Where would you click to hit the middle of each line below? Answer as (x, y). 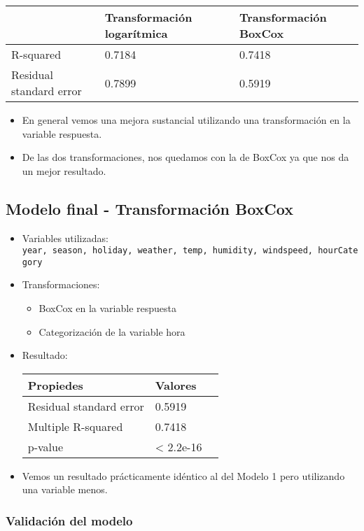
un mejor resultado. (64, 170)
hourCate (338, 251)
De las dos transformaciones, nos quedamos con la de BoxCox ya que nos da (185, 157)
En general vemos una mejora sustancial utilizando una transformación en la (186, 120)
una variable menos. (65, 489)
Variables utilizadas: (65, 238)
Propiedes (55, 385)
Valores (176, 385)
